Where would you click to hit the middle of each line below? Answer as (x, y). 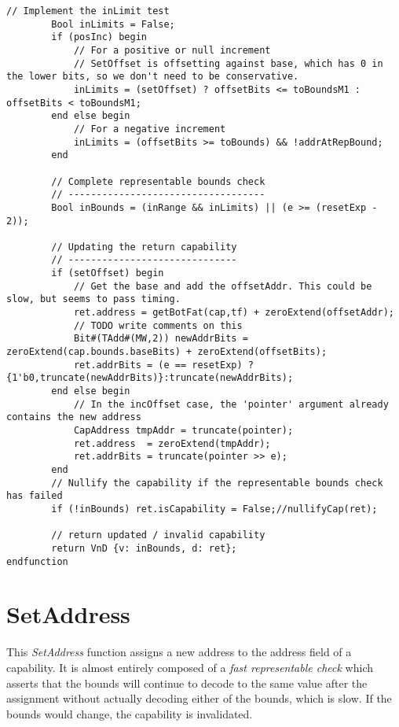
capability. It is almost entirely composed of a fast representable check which (190, 667)
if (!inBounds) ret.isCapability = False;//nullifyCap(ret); (214, 509)
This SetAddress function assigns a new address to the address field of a (179, 652)
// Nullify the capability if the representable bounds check (217, 483)
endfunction (37, 561)
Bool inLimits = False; (113, 24)
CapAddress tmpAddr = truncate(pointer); (183, 430)
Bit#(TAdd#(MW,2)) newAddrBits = (161, 339)
